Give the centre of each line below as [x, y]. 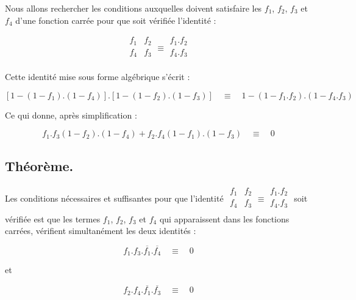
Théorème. [39, 165]
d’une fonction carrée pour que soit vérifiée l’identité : [116, 20]
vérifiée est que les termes [53, 218]
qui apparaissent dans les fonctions [224, 218]
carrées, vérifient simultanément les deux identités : [101, 231]
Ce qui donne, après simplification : [71, 115]
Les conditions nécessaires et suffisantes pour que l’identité [114, 198]
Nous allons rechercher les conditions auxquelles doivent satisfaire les [133, 8]
